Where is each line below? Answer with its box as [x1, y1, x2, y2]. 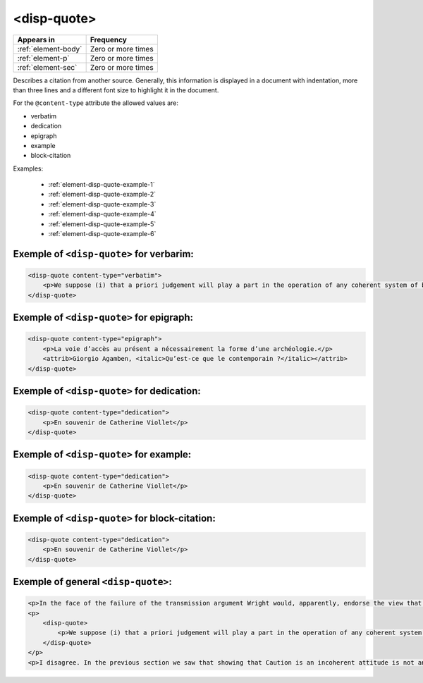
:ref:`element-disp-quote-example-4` [48, 210, 157, 219]
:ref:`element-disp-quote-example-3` [48, 199, 157, 208]
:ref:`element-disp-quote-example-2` [48, 190, 157, 199]
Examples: [13, 164, 44, 173]
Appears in [17, 35, 56, 44]
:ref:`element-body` [17, 44, 82, 54]
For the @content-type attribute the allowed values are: [13, 99, 179, 107]
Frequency [90, 35, 127, 44]
